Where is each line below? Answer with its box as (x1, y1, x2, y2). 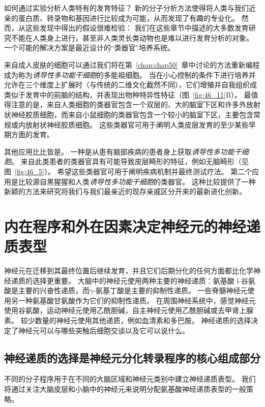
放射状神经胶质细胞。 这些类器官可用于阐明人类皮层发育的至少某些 (25, 119, 249, 130)
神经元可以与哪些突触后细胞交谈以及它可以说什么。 (18, 325, 189, 335)
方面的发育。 (11, 129, 54, 140)
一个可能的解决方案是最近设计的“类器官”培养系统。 (4, 42, 175, 53)
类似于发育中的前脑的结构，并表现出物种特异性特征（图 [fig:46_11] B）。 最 (4, 89, 251, 100)
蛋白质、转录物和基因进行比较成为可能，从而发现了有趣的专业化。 (18, 12, 239, 23)
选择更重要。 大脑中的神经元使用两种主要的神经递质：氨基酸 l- (32, 275, 241, 286)
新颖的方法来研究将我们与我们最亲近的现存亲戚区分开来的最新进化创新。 (4, 186, 246, 197)
